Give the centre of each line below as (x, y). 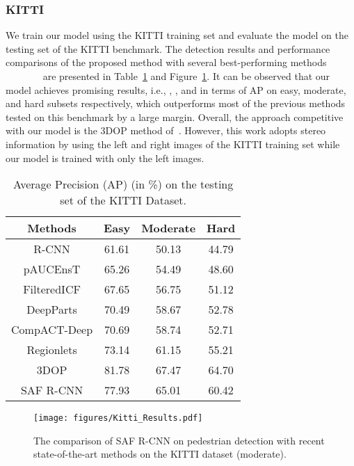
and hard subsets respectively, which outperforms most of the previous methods (176, 103)
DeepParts (52, 310)
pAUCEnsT (52, 269)
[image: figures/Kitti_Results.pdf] (118, 418)
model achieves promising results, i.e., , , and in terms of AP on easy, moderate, (176, 89)
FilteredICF (52, 289)
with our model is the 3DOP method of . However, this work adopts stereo (166, 130)
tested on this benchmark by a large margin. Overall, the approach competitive (175, 116)
